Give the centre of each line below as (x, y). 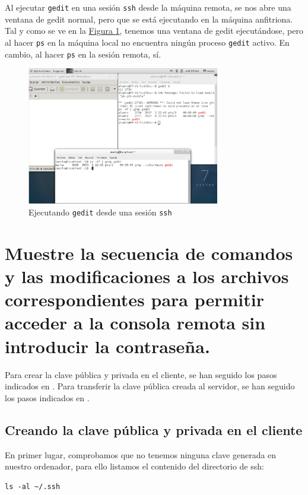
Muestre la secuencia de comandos (149, 253)
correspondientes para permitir (134, 299)
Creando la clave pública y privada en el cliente (154, 429)
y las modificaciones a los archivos (147, 276)
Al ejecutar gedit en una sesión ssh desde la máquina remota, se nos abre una (148, 7)
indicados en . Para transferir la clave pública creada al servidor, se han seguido (150, 386)
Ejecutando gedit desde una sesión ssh (100, 212)
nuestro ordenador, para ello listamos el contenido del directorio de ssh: (134, 466)
